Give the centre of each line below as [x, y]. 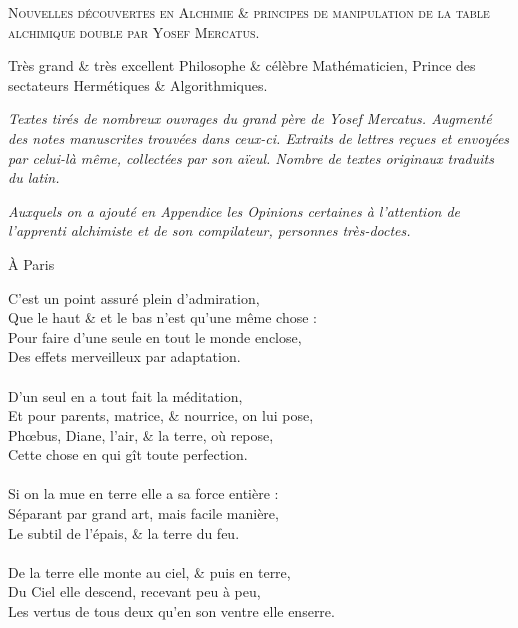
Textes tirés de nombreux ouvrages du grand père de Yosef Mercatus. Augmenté [250, 118]
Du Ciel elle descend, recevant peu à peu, [134, 591]
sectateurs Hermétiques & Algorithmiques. [138, 84]
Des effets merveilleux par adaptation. [124, 356]
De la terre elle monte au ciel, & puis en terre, [149, 571]
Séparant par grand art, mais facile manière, [143, 513]
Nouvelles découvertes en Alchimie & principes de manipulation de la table [249, 12]
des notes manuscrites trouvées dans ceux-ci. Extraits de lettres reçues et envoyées [259, 137]
